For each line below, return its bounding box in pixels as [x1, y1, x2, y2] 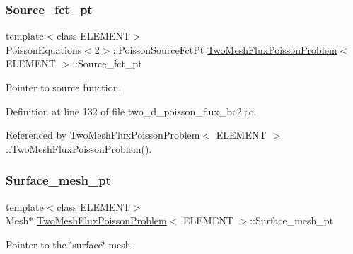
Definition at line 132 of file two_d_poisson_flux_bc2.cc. [6, 103, 256, 118]
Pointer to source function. [6, 80, 122, 94]
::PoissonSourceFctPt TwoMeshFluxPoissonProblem [112, 42, 337, 57]
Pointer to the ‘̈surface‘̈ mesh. [6, 236, 134, 251]
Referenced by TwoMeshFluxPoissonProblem [6, 127, 200, 142]
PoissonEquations [6, 42, 82, 57]
